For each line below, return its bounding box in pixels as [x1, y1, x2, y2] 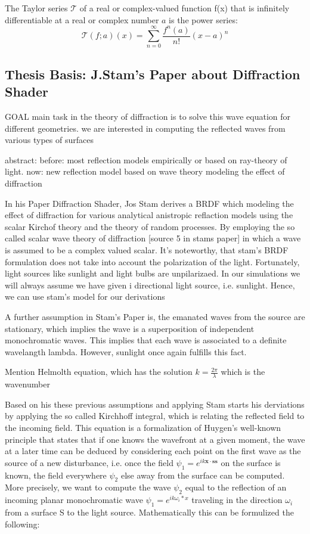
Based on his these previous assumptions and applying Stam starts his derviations [5, 398, 305, 410]
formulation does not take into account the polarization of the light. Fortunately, [5, 255, 300, 268]
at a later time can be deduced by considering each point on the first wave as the [5, 445, 301, 457]
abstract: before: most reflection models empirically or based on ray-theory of [5, 153, 287, 166]
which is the [221, 365, 265, 378]
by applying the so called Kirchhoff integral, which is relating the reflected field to [5, 409, 305, 422]
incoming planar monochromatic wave [5, 493, 143, 506]
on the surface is [221, 456, 281, 468]
